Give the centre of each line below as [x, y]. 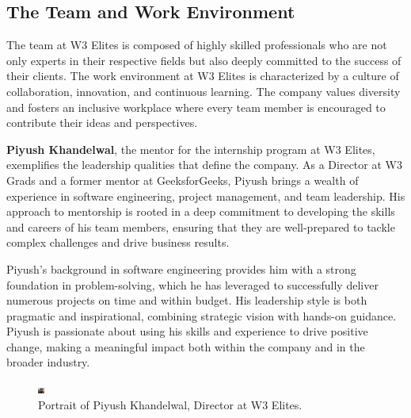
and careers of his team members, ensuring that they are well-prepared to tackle [201, 226]
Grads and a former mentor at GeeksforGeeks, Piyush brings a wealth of [183, 180]
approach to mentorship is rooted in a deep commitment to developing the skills [201, 211]
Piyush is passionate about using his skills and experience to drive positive [187, 331]
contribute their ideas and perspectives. [102, 123]
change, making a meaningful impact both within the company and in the [186, 346]
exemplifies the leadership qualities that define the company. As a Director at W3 [204, 165]
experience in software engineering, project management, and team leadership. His [206, 196]
